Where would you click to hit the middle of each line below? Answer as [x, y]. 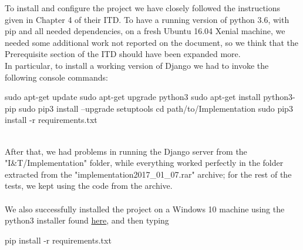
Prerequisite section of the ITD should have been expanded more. [123, 54]
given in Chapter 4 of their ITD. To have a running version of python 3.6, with [147, 19]
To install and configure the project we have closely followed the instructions [143, 8]
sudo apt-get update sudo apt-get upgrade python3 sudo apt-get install [133, 97]
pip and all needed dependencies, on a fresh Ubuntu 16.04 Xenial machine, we [145, 31]
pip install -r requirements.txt [58, 240]
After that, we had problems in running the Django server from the [126, 151]
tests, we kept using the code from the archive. [89, 186]
